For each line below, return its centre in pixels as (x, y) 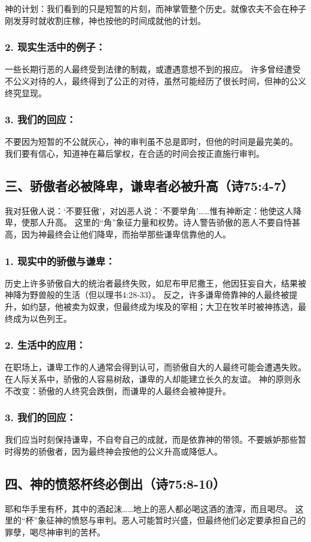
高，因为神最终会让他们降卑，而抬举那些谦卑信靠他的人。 (118, 234)
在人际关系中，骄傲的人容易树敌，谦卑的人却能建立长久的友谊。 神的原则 (149, 378)
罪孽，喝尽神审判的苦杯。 (55, 532)
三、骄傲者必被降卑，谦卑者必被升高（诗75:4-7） (150, 185)
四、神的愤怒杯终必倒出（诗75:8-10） (115, 483)
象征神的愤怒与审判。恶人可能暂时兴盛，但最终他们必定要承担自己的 (172, 520)
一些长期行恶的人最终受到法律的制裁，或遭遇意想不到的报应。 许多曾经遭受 (153, 69)
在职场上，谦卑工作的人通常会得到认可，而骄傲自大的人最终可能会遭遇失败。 (155, 367)
